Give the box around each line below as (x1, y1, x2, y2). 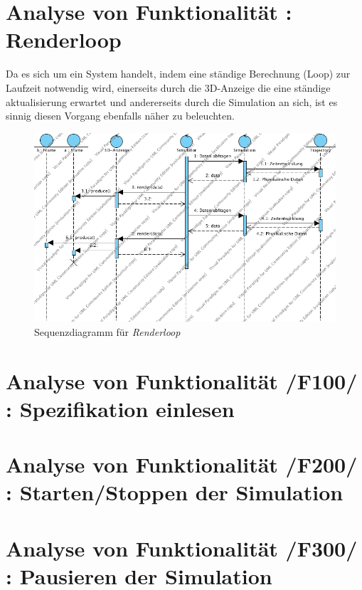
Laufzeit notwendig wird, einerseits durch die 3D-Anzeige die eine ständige (6, 80, 331, 95)
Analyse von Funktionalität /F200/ (6, 450, 358, 479)
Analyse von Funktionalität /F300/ (6, 533, 358, 562)
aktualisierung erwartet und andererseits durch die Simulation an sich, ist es (6, 94, 338, 109)
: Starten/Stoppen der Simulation (6, 478, 344, 507)
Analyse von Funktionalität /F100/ (6, 366, 358, 395)
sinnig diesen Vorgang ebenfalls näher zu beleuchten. (6, 108, 235, 123)
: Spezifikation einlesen (6, 394, 235, 423)
